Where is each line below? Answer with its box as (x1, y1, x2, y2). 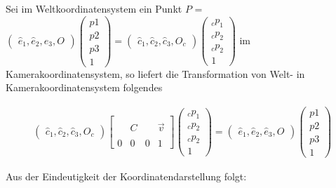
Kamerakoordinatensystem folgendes (6, 80, 163, 95)
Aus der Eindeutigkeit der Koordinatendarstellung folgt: (6, 169, 247, 184)
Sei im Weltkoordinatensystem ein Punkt (6, 1, 182, 15)
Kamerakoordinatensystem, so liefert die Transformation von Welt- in (6, 66, 305, 81)
